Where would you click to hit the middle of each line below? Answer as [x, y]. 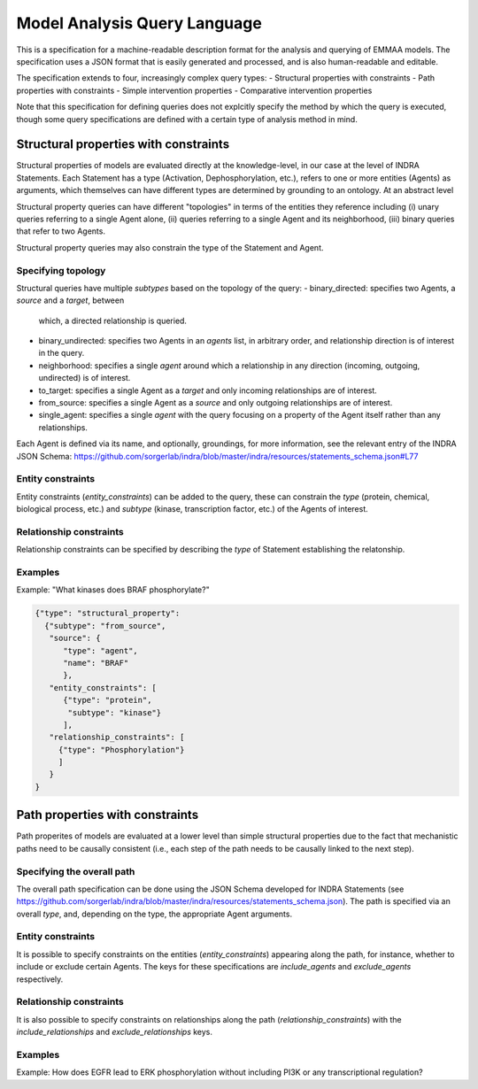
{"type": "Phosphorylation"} [121, 749]
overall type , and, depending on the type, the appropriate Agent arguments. [154, 914]
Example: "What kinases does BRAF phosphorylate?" [113, 590]
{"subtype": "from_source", [105, 626]
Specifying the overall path [76, 871]
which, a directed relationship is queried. [113, 321]
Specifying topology [61, 270]
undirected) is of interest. [85, 378]
